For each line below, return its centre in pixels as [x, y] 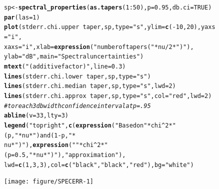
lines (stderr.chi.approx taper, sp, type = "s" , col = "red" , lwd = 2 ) [108, 96]
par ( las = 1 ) [22, 17]
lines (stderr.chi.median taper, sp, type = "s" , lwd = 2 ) [90, 86]
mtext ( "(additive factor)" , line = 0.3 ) [65, 66]
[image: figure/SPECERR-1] [49, 182]
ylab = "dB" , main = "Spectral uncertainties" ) [74, 57]
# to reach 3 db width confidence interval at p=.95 [77, 106]
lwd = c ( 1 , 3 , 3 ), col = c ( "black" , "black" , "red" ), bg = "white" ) [99, 165]
